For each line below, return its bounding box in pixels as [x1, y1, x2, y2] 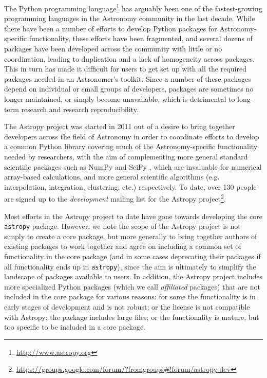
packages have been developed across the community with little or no [4, 43, 222, 54]
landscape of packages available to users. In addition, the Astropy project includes [4, 271, 263, 282]
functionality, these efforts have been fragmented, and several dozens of [29, 33, 253, 44]
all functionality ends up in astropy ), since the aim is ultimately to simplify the [4, 261, 256, 272]
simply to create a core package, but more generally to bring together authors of [4, 230, 257, 241]
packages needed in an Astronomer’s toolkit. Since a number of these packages [4, 73, 251, 84]
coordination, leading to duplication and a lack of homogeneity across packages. [4, 53, 255, 64]
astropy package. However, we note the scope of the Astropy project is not [4, 221, 241, 231]
